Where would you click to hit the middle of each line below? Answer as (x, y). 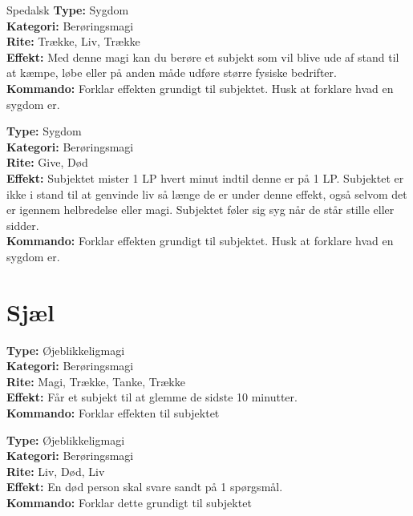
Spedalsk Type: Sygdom (68, 10)
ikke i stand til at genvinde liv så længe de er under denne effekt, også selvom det (207, 193)
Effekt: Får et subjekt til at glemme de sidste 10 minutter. (152, 397)
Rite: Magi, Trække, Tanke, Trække (96, 381)
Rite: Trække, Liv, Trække (73, 41)
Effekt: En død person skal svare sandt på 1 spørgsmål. (145, 487)
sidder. (23, 225)
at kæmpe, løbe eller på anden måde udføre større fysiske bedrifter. (172, 73)
